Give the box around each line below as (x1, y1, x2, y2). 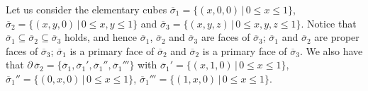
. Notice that (301, 16, 357, 30)
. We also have (299, 43, 363, 58)
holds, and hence (65, 30, 138, 44)
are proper (314, 30, 359, 44)
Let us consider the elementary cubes (6, 2, 167, 16)
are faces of (201, 30, 250, 44)
